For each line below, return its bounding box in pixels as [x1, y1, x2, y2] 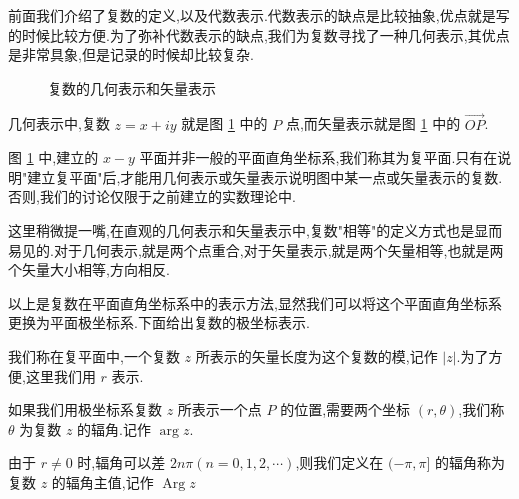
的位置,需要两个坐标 [280, 399, 411, 420]
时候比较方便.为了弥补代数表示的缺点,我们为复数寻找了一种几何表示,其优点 [21, 24, 510, 45]
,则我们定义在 [295, 452, 384, 473]
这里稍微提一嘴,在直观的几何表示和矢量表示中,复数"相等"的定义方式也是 [8, 219, 475, 240]
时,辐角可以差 [77, 452, 166, 473]
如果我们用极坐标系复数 [8, 399, 162, 420]
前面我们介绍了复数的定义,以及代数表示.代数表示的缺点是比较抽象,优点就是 [8, 5, 496, 25]
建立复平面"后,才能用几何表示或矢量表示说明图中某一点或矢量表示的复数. [27, 166, 503, 187]
